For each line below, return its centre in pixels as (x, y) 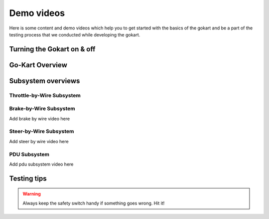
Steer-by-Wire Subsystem (42, 131)
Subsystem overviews (45, 81)
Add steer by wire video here (39, 141)
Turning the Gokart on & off (52, 49)
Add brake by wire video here (39, 118)
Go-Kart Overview (38, 65)
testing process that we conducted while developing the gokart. (75, 34)
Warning (32, 194)
